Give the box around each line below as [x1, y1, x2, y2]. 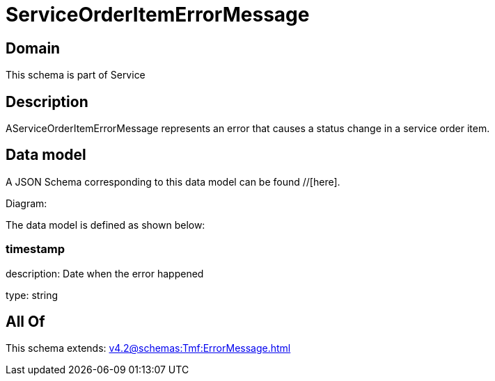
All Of [6, 313, 45, 331]
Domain [6, 39, 61, 57]
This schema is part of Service [6, 69, 146, 81]
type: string [6, 289, 58, 301]
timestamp [6, 242, 65, 257]
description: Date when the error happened [6, 267, 204, 279]
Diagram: [6, 197, 47, 209]
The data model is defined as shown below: [6, 218, 205, 231]
